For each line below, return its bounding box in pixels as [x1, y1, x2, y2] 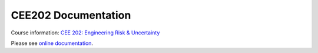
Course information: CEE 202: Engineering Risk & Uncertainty [11, 29, 160, 36]
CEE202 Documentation [11, 9, 131, 22]
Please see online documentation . [11, 40, 94, 47]
